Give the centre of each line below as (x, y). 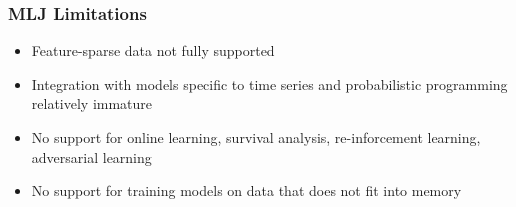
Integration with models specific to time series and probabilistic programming (269, 83)
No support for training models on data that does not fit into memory (246, 190)
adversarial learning (91, 156)
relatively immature (92, 103)
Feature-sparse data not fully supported (153, 50)
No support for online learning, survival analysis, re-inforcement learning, (256, 137)
